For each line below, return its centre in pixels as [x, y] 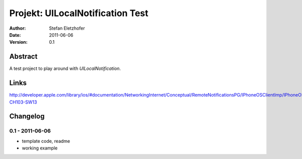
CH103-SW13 [23, 102]
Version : [18, 42]
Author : [18, 28]
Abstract [23, 57]
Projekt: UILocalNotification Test [79, 13]
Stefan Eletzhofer [67, 28]
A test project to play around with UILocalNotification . [65, 68]
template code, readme [46, 141]
